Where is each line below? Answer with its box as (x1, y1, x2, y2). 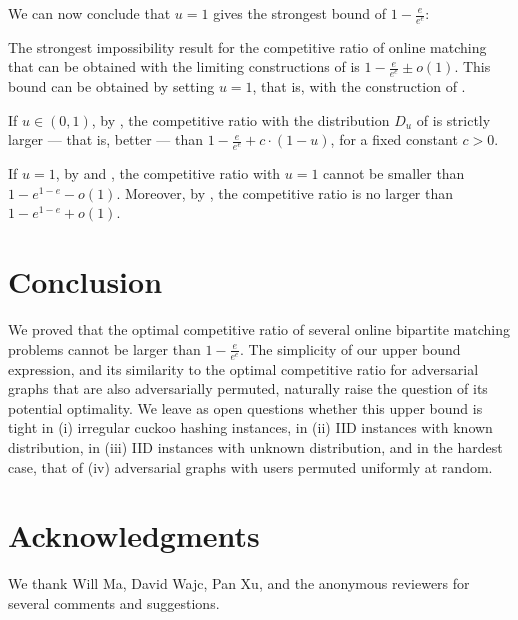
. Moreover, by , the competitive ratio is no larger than (116, 182, 454, 203)
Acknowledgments (8, 515, 260, 556)
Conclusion (8, 261, 163, 302)
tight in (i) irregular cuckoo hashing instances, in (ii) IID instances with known (8, 417, 493, 438)
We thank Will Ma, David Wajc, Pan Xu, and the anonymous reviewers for (8, 573, 470, 594)
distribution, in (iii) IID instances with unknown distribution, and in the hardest (8, 436, 503, 457)
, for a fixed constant (330, 129, 458, 150)
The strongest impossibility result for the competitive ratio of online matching (8, 36, 487, 57)
